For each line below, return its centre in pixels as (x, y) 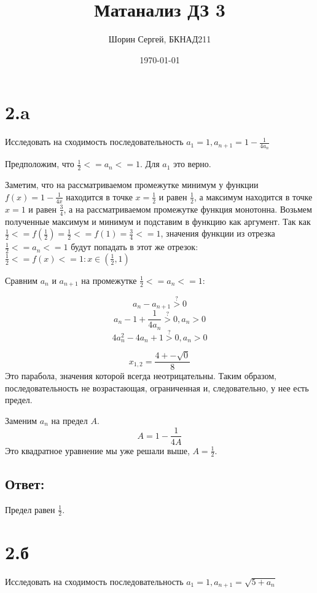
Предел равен (30, 509)
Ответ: (25, 483)
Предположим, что (40, 164)
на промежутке (109, 280)
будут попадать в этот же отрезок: (135, 247)
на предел (69, 420)
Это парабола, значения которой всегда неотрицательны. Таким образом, (141, 376)
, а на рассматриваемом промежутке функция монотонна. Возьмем (188, 209)
